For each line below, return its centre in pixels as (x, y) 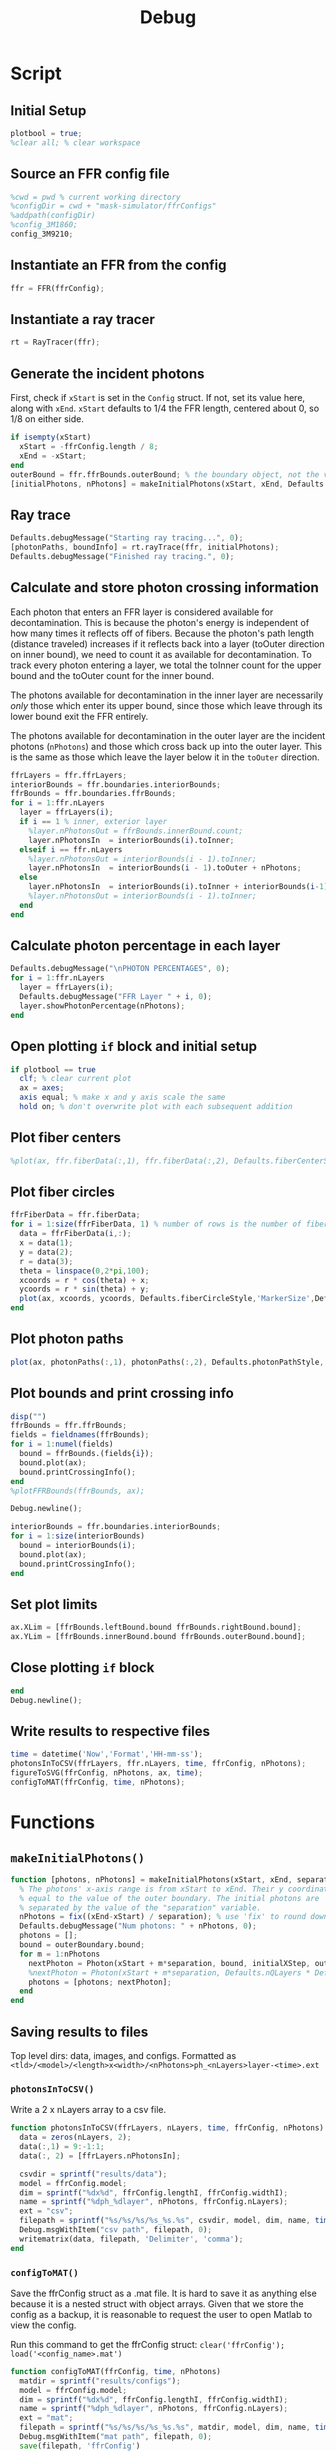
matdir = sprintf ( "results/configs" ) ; (100, 2381)
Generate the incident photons (107, 373)
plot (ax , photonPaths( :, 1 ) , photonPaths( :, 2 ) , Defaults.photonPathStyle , (167, 1362)
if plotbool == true (53, 1069)
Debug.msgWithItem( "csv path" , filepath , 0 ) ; (116, 2230)
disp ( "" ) (28, 1416)
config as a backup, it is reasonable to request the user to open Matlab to (161, 2314)
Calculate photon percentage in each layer (145, 946)
